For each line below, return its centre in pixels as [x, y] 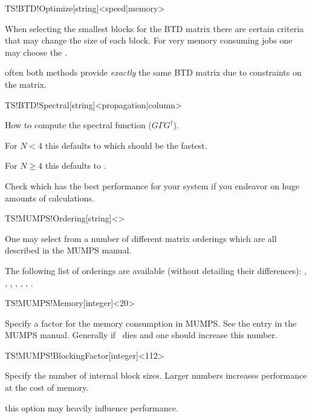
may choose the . [36, 52]
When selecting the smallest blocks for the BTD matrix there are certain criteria [154, 28]
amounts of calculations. [50, 198]
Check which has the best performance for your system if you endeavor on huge [152, 185]
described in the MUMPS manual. [68, 250]
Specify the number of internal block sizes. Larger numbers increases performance [156, 375]
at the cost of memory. [47, 387]
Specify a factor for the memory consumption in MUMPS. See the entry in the [151, 323]
